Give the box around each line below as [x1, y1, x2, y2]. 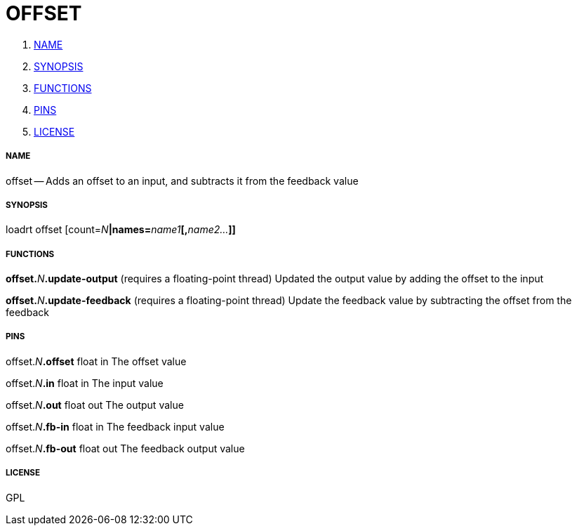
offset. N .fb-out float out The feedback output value [6, 442, 245, 454]
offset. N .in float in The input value [6, 376, 164, 389]
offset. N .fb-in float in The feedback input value [6, 420, 225, 433]
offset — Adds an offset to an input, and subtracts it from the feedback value [6, 174, 359, 187]
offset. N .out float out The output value [6, 398, 184, 411]
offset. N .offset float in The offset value [6, 355, 187, 367]
